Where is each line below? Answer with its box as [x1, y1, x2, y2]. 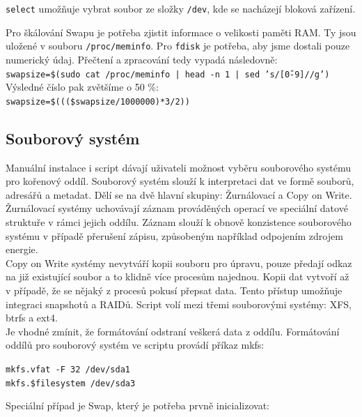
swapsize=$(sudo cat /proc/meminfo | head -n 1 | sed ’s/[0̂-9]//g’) [6, 69, 330, 79]
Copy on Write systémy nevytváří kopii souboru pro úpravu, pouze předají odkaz [6, 255, 352, 270]
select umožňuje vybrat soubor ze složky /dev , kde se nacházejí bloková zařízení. [6, 1, 356, 15]
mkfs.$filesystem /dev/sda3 [6, 378, 136, 388]
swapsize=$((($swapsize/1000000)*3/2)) [6, 96, 190, 107]
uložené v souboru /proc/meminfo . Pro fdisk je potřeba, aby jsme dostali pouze [6, 38, 350, 53]
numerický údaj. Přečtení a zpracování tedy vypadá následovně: [6, 52, 278, 66]
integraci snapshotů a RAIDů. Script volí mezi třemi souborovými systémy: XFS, [6, 296, 352, 311]
